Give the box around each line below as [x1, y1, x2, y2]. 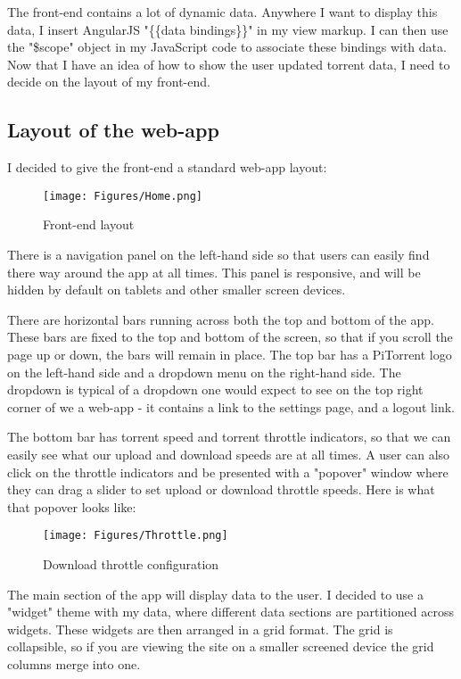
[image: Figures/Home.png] [43, 189, 202, 203]
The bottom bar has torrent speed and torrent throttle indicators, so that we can [7, 427, 451, 446]
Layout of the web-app [7, 116, 219, 144]
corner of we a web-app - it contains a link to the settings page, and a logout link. [7, 397, 455, 416]
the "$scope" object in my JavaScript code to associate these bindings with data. [7, 37, 447, 56]
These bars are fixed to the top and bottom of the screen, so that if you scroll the [7, 327, 453, 346]
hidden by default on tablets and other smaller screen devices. [7, 280, 346, 299]
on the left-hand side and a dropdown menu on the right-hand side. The [7, 362, 401, 381]
